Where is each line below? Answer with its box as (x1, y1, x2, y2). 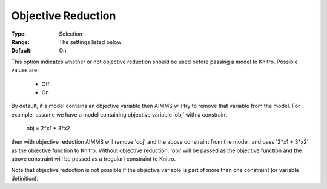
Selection (59, 30, 83, 37)
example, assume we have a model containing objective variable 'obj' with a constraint (11, 111, 227, 118)
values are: (11, 66, 39, 74)
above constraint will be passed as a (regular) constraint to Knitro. (11, 155, 176, 162)
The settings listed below (59, 38, 122, 45)
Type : (11, 30, 27, 37)
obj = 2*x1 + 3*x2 (26, 124, 71, 132)
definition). (11, 175, 39, 182)
